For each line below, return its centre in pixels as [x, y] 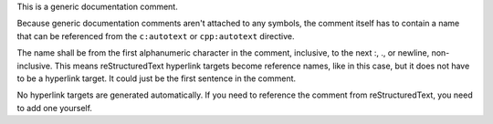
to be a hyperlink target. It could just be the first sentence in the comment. [157, 78]
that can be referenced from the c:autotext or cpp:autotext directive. [156, 36]
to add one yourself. [55, 108]
